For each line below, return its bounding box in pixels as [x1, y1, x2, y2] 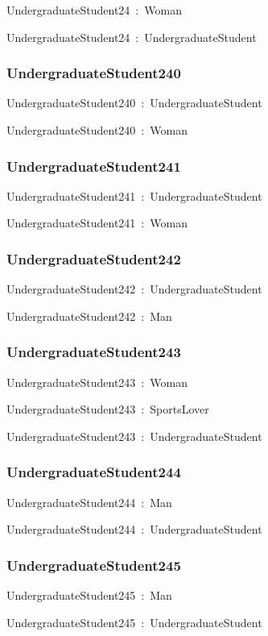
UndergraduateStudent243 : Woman [6, 373, 188, 390]
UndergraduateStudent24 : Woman [6, 2, 182, 18]
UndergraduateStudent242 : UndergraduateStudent [6, 281, 262, 297]
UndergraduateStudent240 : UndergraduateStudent [6, 94, 262, 111]
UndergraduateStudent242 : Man [6, 307, 172, 324]
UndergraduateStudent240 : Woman [6, 122, 188, 138]
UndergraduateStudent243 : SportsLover [6, 401, 209, 418]
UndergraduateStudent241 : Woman [6, 214, 188, 231]
